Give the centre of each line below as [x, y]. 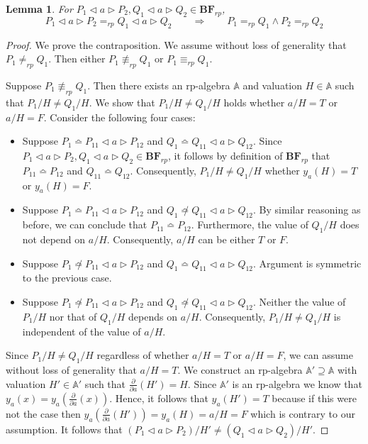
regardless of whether [143, 355]
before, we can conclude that [85, 224]
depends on [153, 316]
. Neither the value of [300, 301]
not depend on [54, 239]
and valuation [273, 85]
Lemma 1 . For [39, 9]
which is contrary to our [303, 413]
